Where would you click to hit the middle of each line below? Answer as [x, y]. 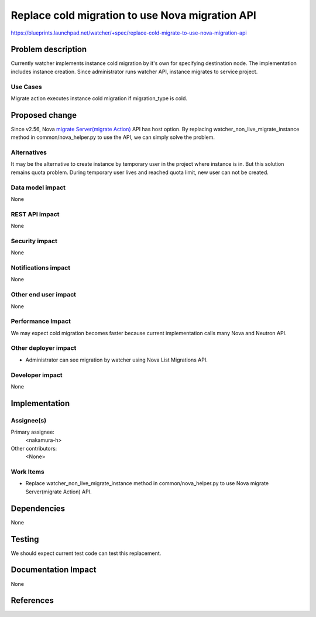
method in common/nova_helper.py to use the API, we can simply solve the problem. [113, 137]
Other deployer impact [44, 348]
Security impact [34, 241]
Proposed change [44, 115]
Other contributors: [34, 448]
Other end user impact [43, 295]
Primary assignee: [33, 432]
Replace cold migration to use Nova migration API [134, 15]
